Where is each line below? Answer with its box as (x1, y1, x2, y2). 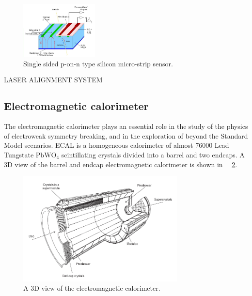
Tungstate (4, 150, 34, 160)
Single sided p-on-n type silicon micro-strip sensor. (23, 58, 173, 68)
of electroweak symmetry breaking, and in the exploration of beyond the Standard (4, 130, 248, 140)
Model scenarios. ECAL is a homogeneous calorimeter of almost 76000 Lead (4, 140, 229, 150)
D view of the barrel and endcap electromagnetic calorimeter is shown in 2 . (7, 159, 237, 169)
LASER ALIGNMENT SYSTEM (4, 75, 103, 85)
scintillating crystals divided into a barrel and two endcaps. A (61, 150, 245, 160)
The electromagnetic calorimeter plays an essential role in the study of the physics (4, 121, 248, 131)
